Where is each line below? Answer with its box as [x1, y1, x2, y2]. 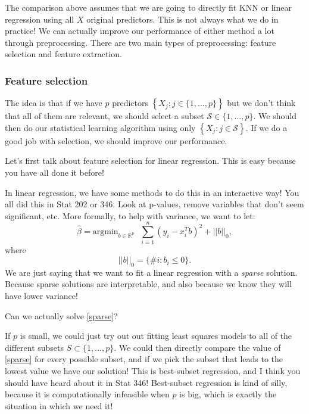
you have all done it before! [5, 166, 104, 178]
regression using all [5, 13, 74, 25]
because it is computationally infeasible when [5, 388, 170, 400]
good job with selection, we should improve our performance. [5, 134, 227, 147]
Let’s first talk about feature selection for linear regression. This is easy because [5, 154, 296, 167]
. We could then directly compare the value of [114, 341, 281, 353]
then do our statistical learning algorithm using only [5, 121, 196, 133]
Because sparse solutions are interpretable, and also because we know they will [5, 278, 292, 290]
